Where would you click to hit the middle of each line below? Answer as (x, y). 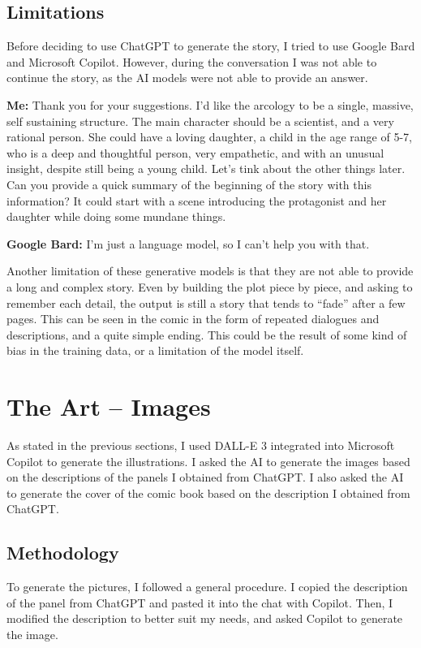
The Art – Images (109, 406)
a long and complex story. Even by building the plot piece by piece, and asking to (210, 286)
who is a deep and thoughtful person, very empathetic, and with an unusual (195, 152)
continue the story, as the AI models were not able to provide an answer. (187, 78)
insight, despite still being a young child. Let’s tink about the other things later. (206, 168)
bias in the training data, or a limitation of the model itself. (155, 350)
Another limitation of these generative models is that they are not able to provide (210, 271)
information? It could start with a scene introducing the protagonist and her (197, 200)
